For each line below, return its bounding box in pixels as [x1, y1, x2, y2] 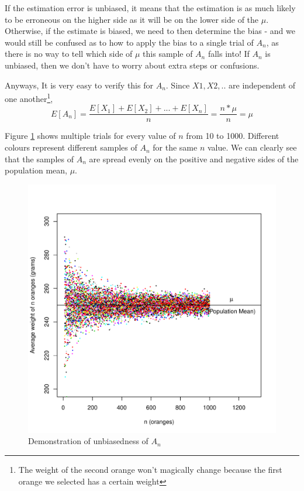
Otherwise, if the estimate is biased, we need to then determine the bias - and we [5, 25, 295, 37]
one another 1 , [5, 91, 53, 104]
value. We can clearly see [207, 141, 297, 154]
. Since [165, 79, 190, 91]
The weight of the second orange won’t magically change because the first [18, 463, 282, 476]
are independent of [229, 79, 296, 91]
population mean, [5, 164, 67, 176]
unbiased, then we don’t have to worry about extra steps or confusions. [5, 59, 260, 71]
